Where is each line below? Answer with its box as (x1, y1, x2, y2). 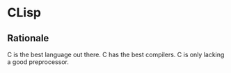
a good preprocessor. (7, 58, 70, 66)
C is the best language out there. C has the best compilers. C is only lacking (7, 50, 225, 59)
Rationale (7, 32, 49, 44)
